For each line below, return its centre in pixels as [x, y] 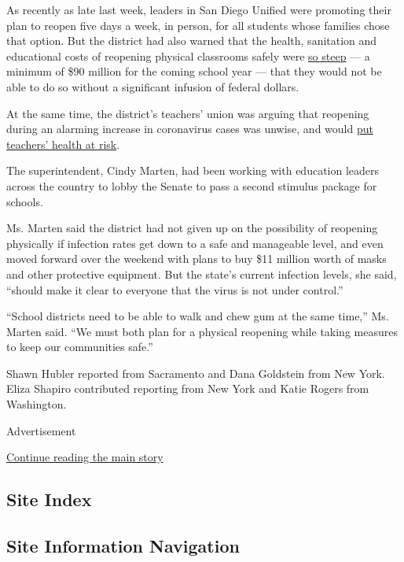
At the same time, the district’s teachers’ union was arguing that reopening [188, 113]
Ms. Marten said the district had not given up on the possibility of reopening [192, 228]
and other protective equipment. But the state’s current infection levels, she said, [202, 274]
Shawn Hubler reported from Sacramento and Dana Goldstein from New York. [196, 373]
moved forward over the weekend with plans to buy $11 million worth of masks [196, 259]
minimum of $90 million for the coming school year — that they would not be [194, 71]
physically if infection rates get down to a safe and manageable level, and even [195, 243]
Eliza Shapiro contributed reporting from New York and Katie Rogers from [188, 388]
